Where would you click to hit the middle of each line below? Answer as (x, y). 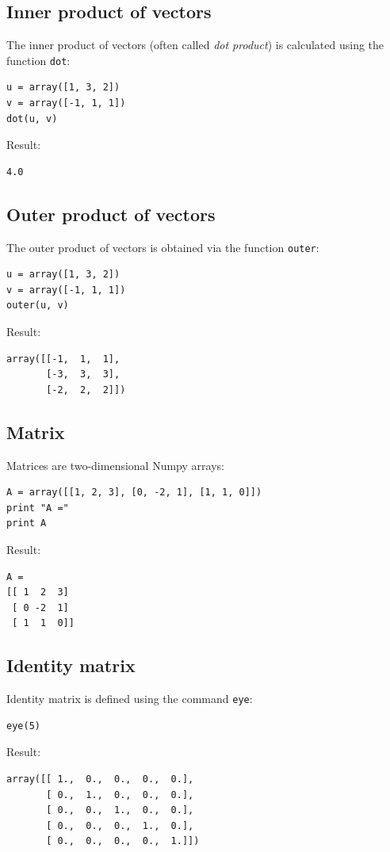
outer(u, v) (38, 306)
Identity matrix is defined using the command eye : (130, 699)
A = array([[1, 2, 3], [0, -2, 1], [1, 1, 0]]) (134, 493)
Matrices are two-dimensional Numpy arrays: (115, 465)
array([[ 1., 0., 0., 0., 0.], (100, 779)
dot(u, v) (32, 118)
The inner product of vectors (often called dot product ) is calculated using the (195, 45)
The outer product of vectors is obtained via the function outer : (163, 247)
